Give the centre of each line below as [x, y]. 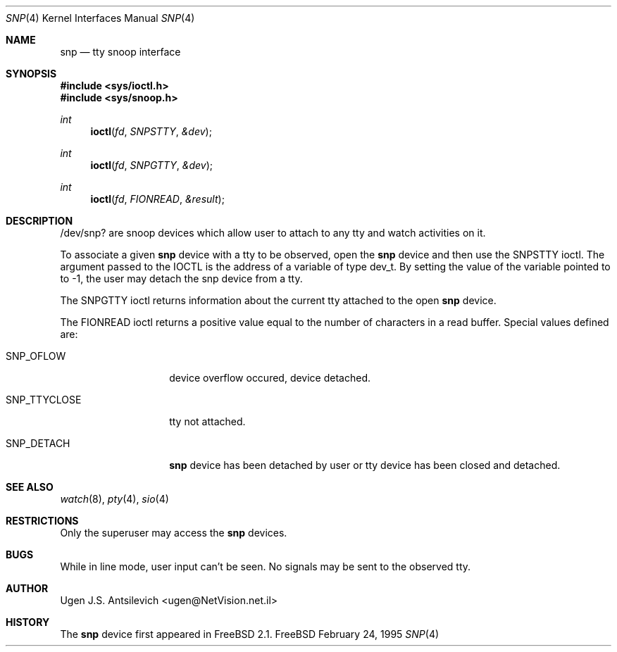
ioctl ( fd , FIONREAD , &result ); [157, 199]
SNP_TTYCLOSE [44, 400]
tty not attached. [207, 421]
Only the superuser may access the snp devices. [174, 533]
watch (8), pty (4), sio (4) [114, 499]
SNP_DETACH [38, 443]
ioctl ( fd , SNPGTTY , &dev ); [152, 165]
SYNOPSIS [31, 74]
